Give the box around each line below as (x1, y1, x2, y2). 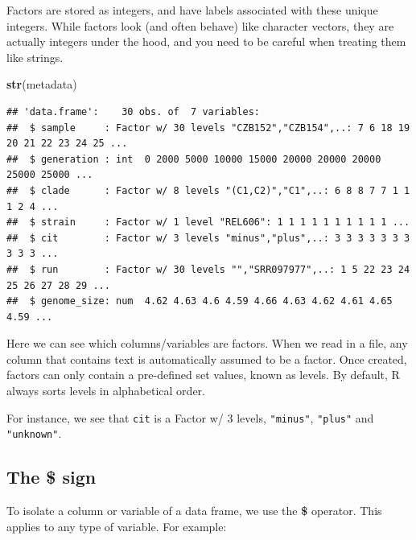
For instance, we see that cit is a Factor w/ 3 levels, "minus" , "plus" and (6, 409, 374, 426)
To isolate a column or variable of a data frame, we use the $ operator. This (6, 502, 382, 519)
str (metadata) (6, 76, 77, 93)
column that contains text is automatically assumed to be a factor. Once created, (6, 350, 407, 367)
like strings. (6, 48, 64, 65)
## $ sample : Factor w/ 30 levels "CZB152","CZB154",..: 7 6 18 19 (6, 122, 410, 134)
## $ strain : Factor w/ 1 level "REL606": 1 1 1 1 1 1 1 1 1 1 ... (6, 216, 410, 229)
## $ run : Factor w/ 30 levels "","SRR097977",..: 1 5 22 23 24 (6, 263, 410, 275)
